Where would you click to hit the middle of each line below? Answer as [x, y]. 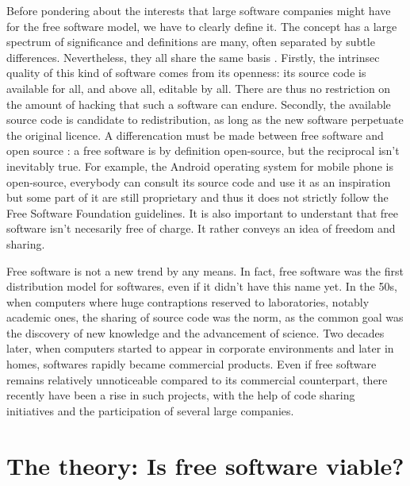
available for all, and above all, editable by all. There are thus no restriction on [199, 88]
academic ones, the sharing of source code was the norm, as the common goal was [205, 317]
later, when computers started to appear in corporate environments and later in [200, 348]
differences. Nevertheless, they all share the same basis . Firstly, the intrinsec [193, 57]
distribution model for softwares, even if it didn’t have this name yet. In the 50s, [202, 286]
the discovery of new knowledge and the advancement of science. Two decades [195, 332]
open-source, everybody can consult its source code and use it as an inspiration [199, 181]
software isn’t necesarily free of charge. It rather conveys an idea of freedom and [201, 228]
